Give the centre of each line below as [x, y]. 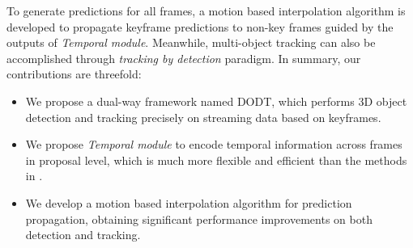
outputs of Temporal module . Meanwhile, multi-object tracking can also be [191, 42]
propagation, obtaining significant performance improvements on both [199, 219]
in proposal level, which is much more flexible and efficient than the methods [216, 160]
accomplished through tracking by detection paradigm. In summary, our [184, 58]
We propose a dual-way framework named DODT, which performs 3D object [216, 101]
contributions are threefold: [74, 74]
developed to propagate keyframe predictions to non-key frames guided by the [200, 26]
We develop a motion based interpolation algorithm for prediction [189, 202]
